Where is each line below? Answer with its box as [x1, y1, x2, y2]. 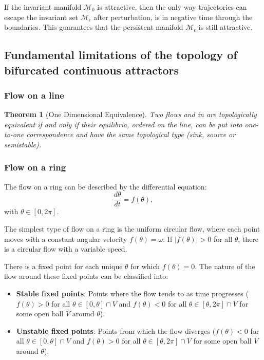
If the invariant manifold [4, 2, 82, 12]
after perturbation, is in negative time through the [93, 11, 253, 22]
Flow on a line [4, 88, 64, 101]
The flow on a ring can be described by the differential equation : [4, 181, 207, 192]
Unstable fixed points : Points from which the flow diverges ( [16, 325, 216, 336]
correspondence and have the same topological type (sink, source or [26, 129, 236, 140]
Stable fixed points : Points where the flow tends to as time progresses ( [16, 288, 249, 298]
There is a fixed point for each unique [4, 260, 123, 271]
